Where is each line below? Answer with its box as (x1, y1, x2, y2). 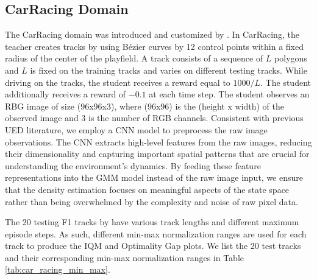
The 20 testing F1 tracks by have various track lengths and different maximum (5, 215, 299, 228)
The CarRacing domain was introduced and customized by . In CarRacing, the (5, 28, 299, 41)
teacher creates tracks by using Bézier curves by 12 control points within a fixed (5, 40, 304, 52)
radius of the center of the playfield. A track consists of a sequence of (5, 52, 263, 65)
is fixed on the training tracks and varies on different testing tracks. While (30, 63, 307, 76)
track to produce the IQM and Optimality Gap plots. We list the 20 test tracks (5, 239, 301, 252)
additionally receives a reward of (5, 88, 126, 100)
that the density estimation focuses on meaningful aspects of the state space (5, 183, 290, 195)
